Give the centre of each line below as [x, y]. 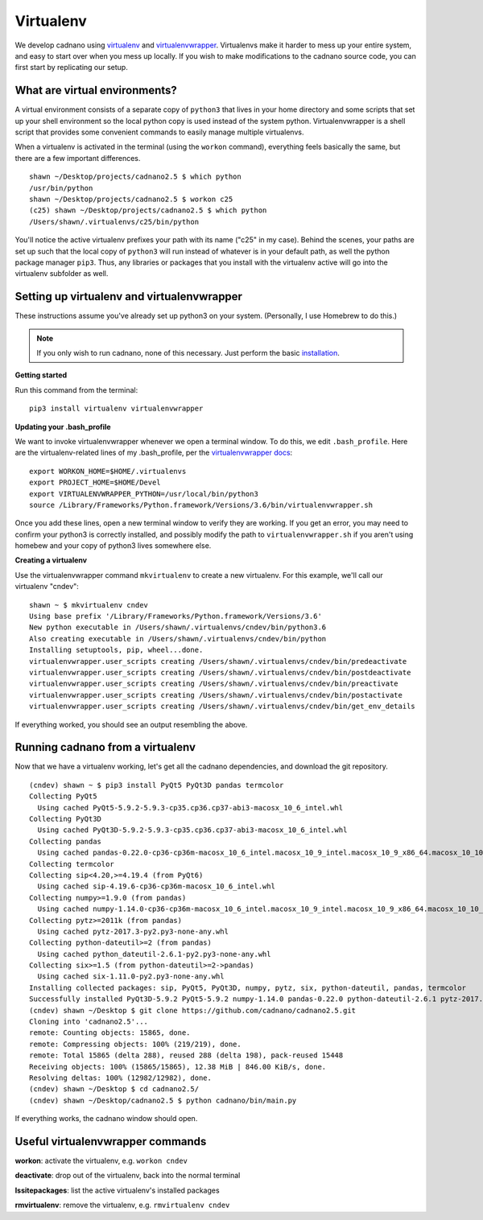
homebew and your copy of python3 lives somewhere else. [113, 546]
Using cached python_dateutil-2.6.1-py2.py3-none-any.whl [154, 954]
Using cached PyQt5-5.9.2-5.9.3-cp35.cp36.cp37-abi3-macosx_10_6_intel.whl [190, 808]
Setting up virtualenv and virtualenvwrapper [129, 297]
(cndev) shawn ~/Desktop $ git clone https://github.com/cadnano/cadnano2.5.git [193, 1010]
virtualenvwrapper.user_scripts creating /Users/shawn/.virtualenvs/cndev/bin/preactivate [214, 684]
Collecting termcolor [72, 864]
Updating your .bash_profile [63, 427]
